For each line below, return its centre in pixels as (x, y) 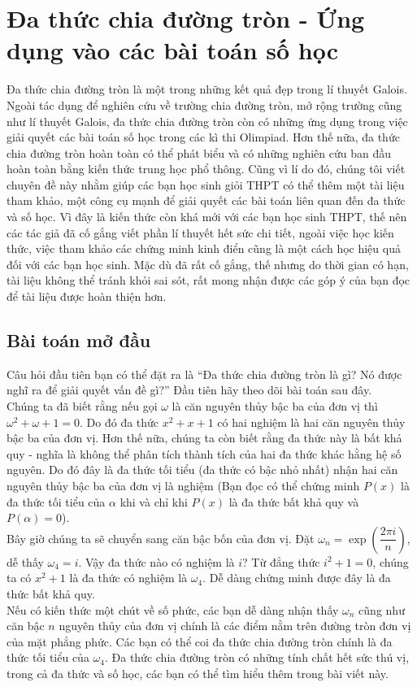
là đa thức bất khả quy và (294, 501)
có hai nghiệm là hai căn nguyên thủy (311, 422)
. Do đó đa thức (119, 422)
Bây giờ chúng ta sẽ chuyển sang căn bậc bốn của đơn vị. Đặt (161, 538)
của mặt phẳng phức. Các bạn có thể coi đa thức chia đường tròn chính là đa (200, 641)
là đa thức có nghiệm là (128, 578)
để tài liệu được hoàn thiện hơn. (87, 296)
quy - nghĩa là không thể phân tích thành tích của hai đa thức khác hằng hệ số (204, 453)
